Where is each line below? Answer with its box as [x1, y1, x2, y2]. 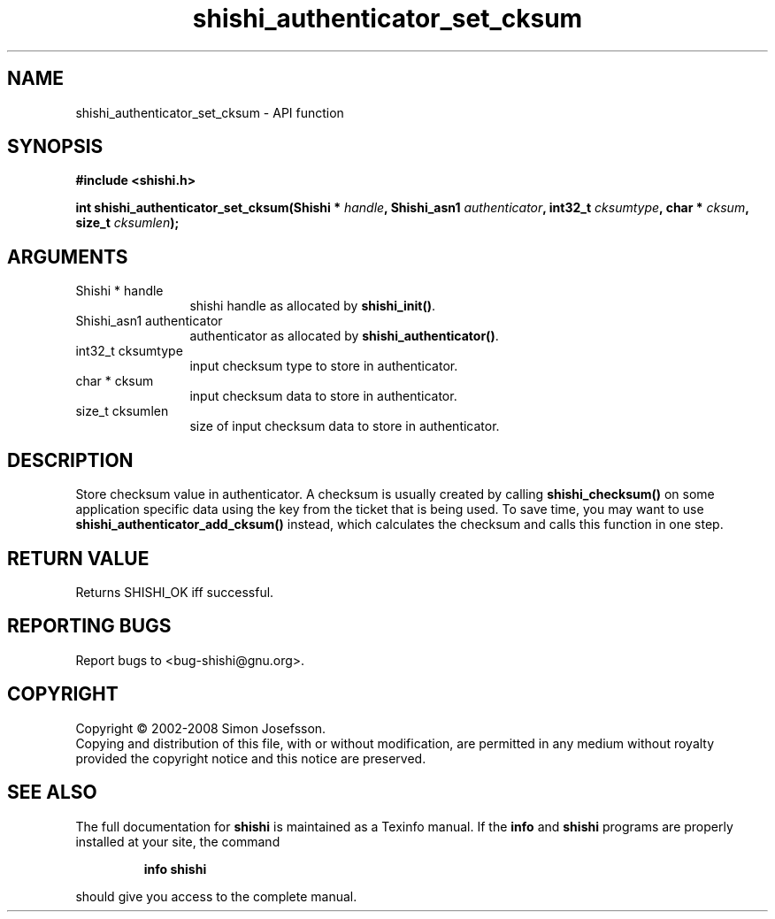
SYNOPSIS [7, 135, 104, 158]
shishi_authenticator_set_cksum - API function [75, 104, 344, 120]
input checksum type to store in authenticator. [189, 358, 458, 374]
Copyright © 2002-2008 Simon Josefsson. [75, 720, 326, 736]
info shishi [143, 861, 207, 877]
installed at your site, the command [75, 833, 280, 849]
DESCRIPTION [7, 448, 134, 471]
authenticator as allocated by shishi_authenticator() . [189, 328, 499, 344]
